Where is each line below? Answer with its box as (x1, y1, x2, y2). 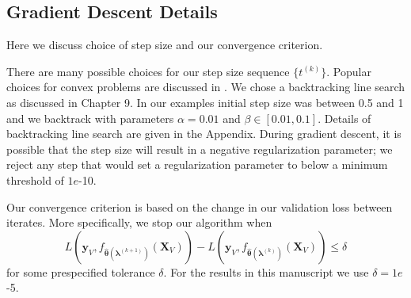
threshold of (6, 171, 64, 188)
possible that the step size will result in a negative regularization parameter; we (6, 140, 393, 157)
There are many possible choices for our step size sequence (6, 63, 290, 79)
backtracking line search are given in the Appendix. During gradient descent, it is (6, 125, 401, 142)
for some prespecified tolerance (6, 263, 155, 280)
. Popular (326, 63, 371, 79)
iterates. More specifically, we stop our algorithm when (6, 214, 272, 231)
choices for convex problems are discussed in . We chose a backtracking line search (6, 78, 405, 95)
